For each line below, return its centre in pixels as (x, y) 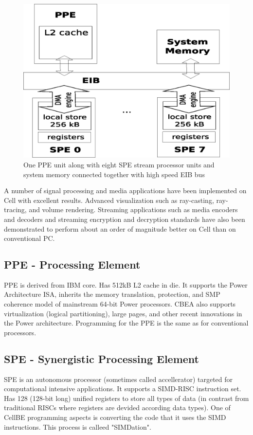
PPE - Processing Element (72, 264)
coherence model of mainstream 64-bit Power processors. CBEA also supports (120, 304)
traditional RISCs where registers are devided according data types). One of (117, 408)
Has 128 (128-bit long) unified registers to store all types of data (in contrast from (126, 398)
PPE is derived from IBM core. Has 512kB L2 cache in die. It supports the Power (126, 284)
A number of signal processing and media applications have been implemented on (125, 190)
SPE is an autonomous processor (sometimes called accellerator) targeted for (118, 379)
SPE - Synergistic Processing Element (101, 358)
